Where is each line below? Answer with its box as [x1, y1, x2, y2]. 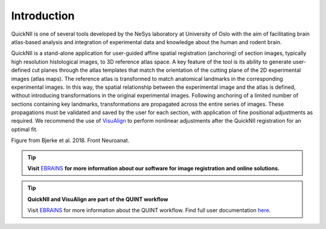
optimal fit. [11, 126, 38, 133]
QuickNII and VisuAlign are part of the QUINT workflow [27, 195, 168, 202]
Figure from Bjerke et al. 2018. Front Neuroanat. [11, 137, 130, 144]
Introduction [11, 9, 75, 22]
